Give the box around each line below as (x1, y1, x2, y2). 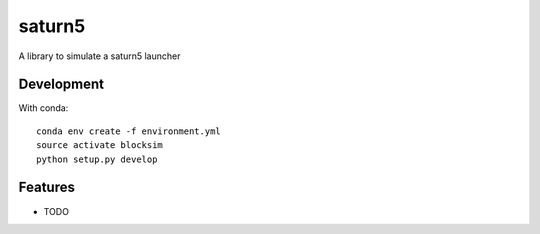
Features (18, 179, 75, 196)
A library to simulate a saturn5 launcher (18, 50, 181, 62)
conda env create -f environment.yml (36, 125, 222, 137)
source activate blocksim (36, 140, 164, 151)
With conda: (18, 102, 69, 114)
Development (18, 76, 105, 93)
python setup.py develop (36, 153, 158, 165)
